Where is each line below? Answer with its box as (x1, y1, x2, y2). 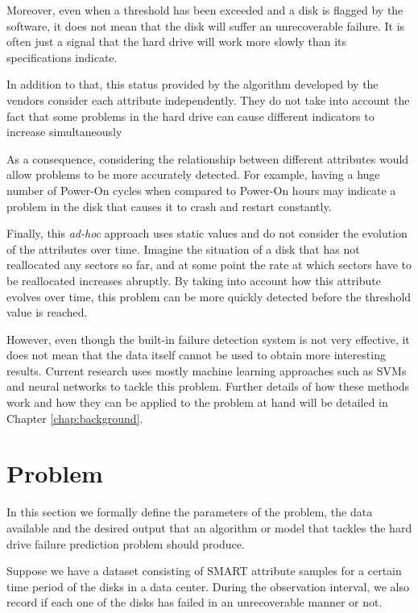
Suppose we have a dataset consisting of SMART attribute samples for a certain (6, 562, 402, 579)
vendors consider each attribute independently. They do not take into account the (6, 91, 410, 108)
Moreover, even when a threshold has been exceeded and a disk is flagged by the (6, 2, 404, 18)
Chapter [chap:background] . (6, 409, 143, 426)
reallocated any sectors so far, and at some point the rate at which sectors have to (6, 256, 412, 273)
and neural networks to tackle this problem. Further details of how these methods (6, 378, 410, 395)
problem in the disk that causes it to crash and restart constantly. (6, 197, 332, 214)
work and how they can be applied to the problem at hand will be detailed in (6, 394, 388, 411)
